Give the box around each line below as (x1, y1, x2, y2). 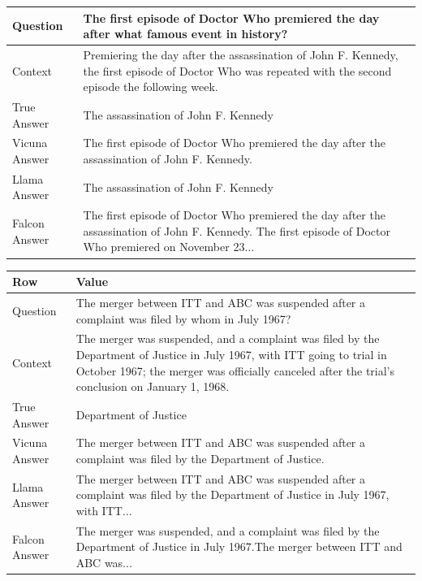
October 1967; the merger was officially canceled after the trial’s (75, 362, 395, 379)
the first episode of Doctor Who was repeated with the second (83, 62, 392, 79)
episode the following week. (83, 78, 218, 95)
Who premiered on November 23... (83, 238, 255, 255)
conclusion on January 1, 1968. (75, 378, 230, 395)
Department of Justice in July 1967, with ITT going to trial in (75, 345, 387, 362)
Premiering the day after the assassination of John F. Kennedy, (83, 46, 398, 63)
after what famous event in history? (83, 25, 288, 42)
